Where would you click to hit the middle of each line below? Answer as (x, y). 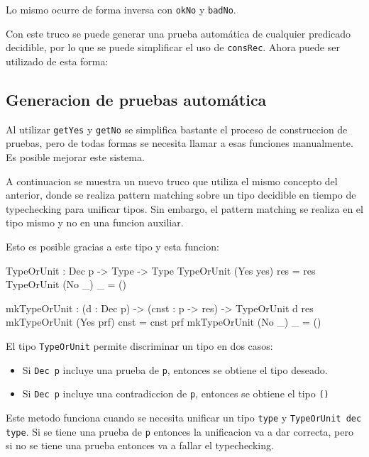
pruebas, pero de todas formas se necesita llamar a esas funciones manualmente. (180, 143)
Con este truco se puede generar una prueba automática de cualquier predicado (178, 33)
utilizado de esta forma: (57, 61)
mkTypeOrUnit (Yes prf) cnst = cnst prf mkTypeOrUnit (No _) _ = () (164, 322)
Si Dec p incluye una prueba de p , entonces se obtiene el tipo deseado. (175, 369)
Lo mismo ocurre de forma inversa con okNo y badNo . (121, 9)
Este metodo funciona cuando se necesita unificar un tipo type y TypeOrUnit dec (184, 417)
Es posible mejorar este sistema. (75, 156)
